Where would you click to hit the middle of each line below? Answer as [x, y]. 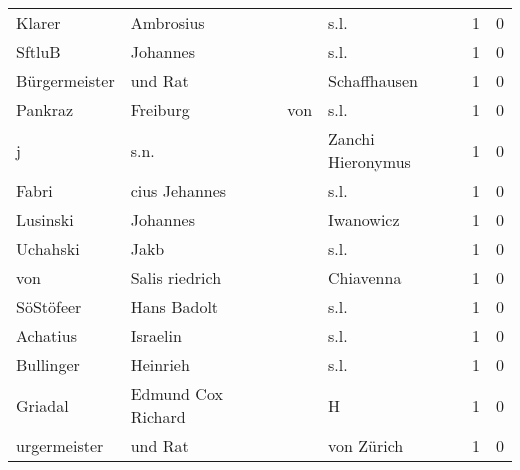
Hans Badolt [174, 306]
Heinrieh [160, 364]
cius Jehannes [178, 190]
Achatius [46, 335]
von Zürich [366, 445]
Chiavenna [365, 277]
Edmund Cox [176, 393]
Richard [158, 416]
